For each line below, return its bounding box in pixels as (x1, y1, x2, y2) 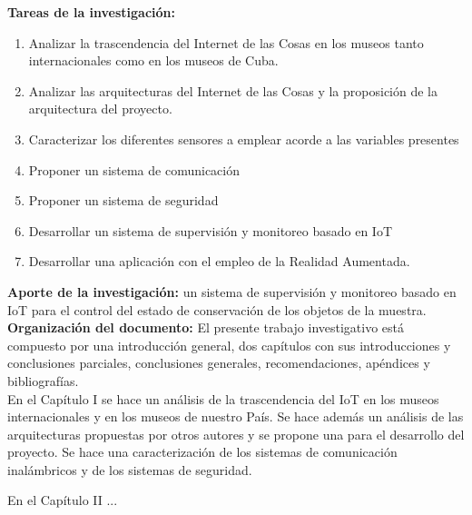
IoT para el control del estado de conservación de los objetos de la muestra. (7, 300, 427, 319)
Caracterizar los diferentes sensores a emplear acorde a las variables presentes (28, 129, 459, 148)
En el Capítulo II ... (7, 490, 118, 510)
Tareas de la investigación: (7, 3, 176, 21)
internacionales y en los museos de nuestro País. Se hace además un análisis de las (7, 407, 464, 426)
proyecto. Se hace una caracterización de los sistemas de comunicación (7, 442, 398, 461)
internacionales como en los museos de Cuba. (28, 51, 279, 70)
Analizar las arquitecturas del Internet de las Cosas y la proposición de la (28, 81, 438, 100)
